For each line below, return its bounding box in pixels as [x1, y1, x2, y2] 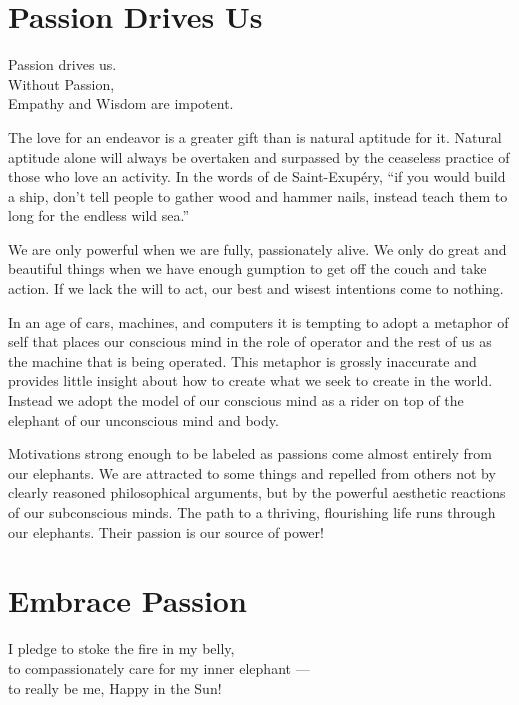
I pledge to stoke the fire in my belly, [8, 638, 235, 659]
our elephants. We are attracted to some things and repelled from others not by [8, 462, 496, 483]
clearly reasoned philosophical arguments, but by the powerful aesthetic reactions [8, 482, 506, 503]
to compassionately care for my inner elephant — [8, 657, 310, 678]
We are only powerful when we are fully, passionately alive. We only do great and [8, 238, 507, 259]
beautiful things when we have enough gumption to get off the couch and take [8, 258, 487, 279]
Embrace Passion [8, 580, 247, 621]
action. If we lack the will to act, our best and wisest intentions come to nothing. [8, 278, 504, 299]
